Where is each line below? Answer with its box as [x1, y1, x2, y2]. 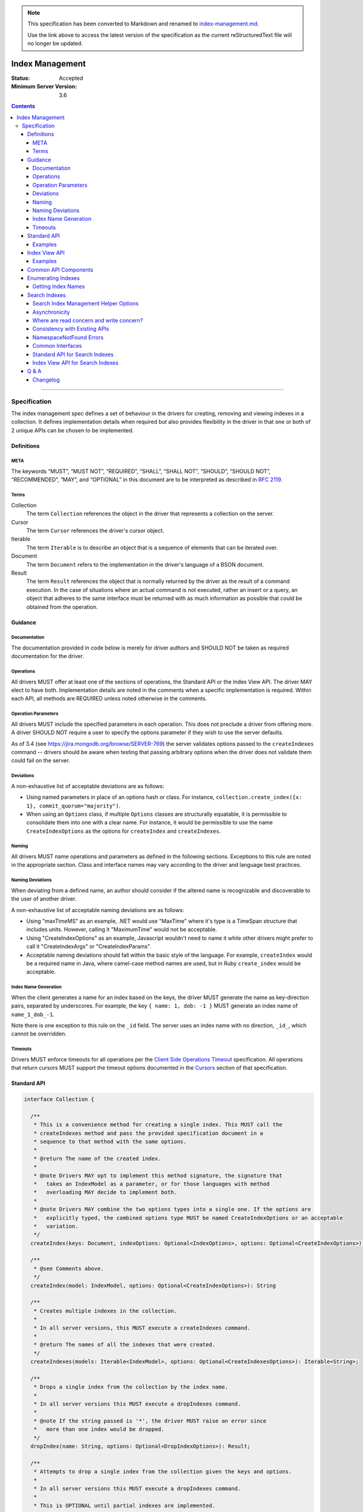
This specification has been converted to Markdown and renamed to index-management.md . [27, 20, 260, 27]
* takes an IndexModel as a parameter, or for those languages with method [33, 1180, 270, 1187]
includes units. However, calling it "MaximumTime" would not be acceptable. [26, 926, 217, 933]
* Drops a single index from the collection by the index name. [33, 1384, 229, 1390]
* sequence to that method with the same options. [33, 1138, 187, 1145]
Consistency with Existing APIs [32, 325, 110, 333]
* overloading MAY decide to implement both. [33, 1189, 178, 1196]
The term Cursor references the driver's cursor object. [26, 527, 165, 534]
